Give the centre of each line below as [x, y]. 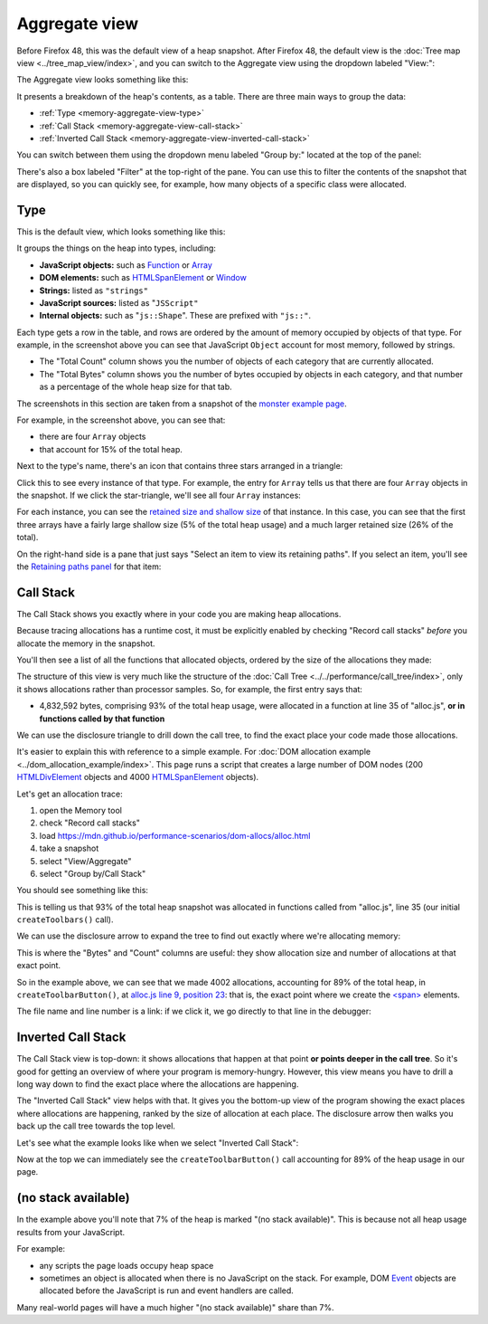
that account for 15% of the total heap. [111, 449]
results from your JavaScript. [71, 1232]
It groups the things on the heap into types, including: [117, 248]
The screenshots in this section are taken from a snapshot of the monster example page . [182, 404]
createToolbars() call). [65, 919]
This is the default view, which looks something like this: [121, 232]
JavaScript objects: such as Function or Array [126, 265]
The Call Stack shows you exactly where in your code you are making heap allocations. [179, 614]
